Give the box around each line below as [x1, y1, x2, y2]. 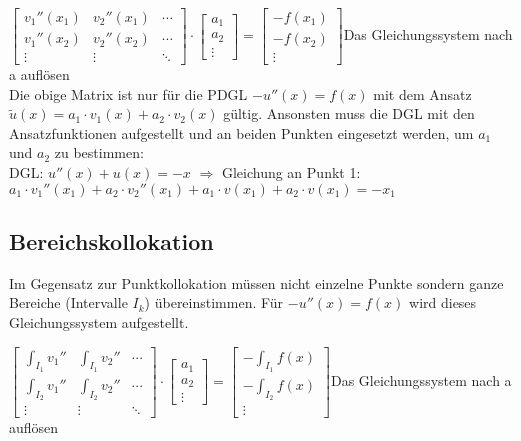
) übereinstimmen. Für [144, 292, 284, 313]
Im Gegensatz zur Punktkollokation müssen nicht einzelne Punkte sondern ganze [9, 272, 504, 293]
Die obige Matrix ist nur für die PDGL [9, 83, 248, 104]
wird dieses [409, 292, 477, 313]
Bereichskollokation [9, 226, 214, 257]
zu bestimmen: [54, 142, 144, 163]
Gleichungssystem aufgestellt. [9, 312, 189, 333]
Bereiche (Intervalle [9, 292, 128, 313]
